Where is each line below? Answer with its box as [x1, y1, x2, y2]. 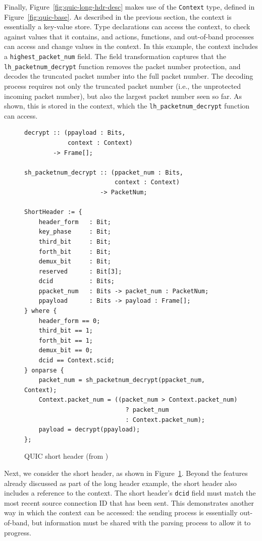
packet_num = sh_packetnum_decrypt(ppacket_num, [38, 376, 205, 384]
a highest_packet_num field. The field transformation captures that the [4, 51, 226, 62]
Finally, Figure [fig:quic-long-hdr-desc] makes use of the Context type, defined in [4, 2, 255, 12]
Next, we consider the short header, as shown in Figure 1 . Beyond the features [4, 467, 248, 478]
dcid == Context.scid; [38, 357, 115, 364]
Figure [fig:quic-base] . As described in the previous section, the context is [4, 11, 232, 22]
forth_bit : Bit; [38, 248, 111, 255]
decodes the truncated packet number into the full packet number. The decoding [4, 71, 253, 81]
